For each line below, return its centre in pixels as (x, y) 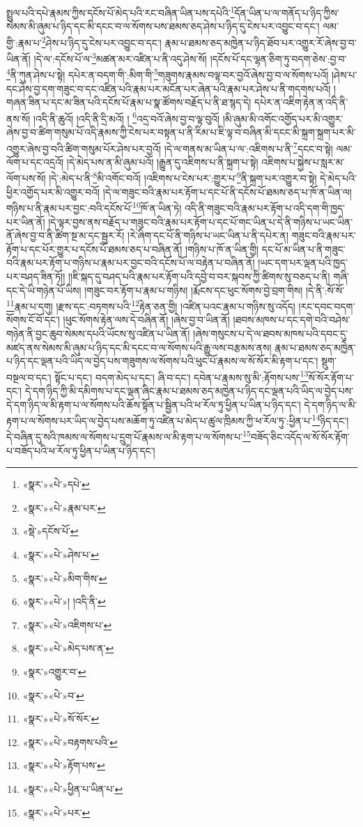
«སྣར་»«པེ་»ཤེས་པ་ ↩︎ (61, 555)
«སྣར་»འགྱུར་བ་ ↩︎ (54, 672)
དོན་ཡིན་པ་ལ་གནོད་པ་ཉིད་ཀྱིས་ (287, 12)
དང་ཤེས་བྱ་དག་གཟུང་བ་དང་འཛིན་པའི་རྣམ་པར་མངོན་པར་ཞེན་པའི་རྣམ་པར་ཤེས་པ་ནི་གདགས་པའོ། (169, 88)
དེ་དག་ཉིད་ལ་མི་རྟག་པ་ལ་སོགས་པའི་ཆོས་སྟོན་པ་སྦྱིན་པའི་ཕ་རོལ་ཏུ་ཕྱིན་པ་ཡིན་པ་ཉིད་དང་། (154, 404)
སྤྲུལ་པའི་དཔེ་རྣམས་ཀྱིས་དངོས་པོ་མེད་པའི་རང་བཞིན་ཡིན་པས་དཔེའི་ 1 (121, 12)
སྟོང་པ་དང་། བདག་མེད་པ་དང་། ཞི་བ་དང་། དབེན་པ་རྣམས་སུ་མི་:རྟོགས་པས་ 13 (181, 376)
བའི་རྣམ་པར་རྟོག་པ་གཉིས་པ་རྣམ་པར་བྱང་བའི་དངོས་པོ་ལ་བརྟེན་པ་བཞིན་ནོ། (131, 263)
